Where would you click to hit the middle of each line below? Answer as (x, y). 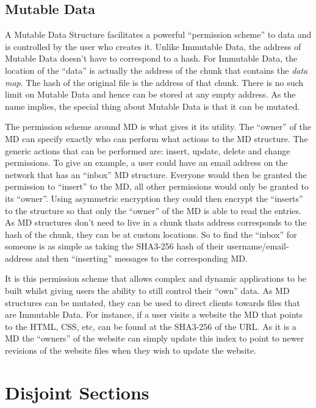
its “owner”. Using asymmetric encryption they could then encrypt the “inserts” (154, 198)
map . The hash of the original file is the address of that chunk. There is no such (154, 82)
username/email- (258, 246)
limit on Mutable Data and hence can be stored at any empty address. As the (150, 94)
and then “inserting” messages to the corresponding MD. (141, 258)
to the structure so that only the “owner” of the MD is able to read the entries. (153, 210)
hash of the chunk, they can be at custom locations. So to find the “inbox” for (151, 234)
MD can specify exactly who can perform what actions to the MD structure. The (156, 138)
